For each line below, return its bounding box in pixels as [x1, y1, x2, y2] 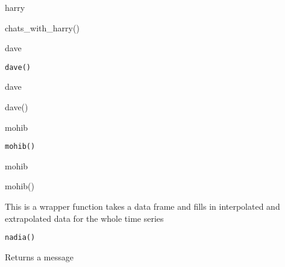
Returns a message [5, 250, 74, 263]
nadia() [5, 233, 36, 242]
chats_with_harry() [5, 21, 80, 34]
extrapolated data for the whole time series [5, 212, 164, 224]
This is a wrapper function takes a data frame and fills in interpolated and [5, 200, 280, 213]
